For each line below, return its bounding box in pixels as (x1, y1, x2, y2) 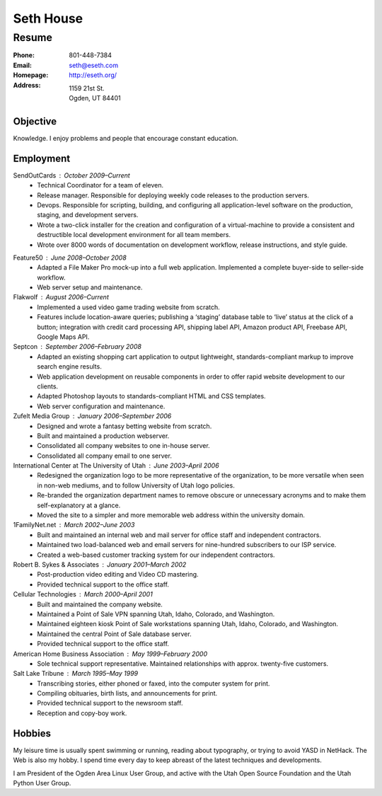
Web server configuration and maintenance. (37, 402, 166, 410)
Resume (13, 31, 53, 44)
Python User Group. (13, 778, 71, 787)
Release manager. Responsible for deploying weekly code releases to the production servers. (37, 191, 309, 200)
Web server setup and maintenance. (37, 283, 143, 292)
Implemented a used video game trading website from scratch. (37, 303, 221, 311)
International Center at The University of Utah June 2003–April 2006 (13, 461, 219, 470)
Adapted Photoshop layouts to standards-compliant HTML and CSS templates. (37, 392, 266, 400)
